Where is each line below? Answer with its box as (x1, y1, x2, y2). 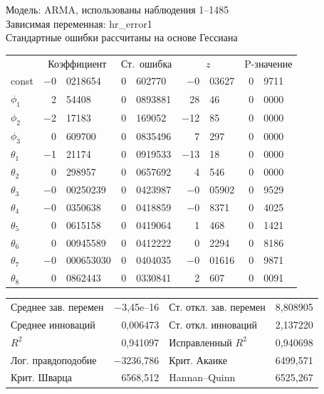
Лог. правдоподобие (11, 352, 97, 367)
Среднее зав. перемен (11, 299, 104, 314)
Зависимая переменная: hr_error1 (6, 16, 152, 31)
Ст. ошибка (120, 55, 172, 70)
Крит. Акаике (169, 352, 227, 367)
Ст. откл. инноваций (169, 316, 257, 331)
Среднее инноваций (11, 316, 95, 331)
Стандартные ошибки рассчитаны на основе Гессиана (6, 30, 238, 45)
